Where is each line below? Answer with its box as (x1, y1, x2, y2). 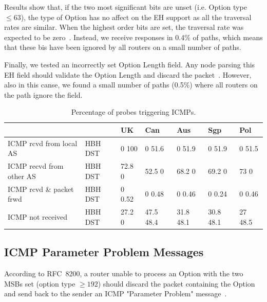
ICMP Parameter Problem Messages (4, 244, 204, 260)
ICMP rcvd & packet (8, 183, 74, 194)
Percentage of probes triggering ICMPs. (71, 106, 196, 117)
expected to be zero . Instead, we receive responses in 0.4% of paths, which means (4, 31, 263, 42)
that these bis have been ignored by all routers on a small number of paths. (4, 42, 241, 52)
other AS (8, 170, 36, 181)
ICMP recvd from (8, 161, 64, 171)
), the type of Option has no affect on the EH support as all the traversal (21, 11, 252, 22)
